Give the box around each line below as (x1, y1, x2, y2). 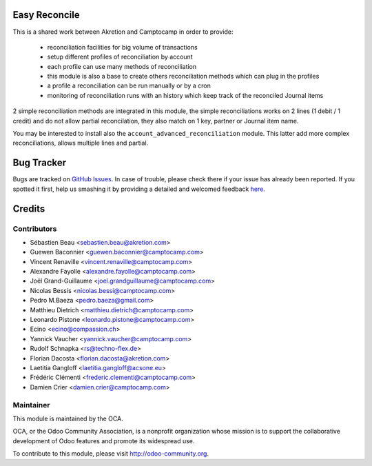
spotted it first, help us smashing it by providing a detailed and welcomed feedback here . (12, 185, 265, 193)
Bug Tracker (12, 157, 67, 169)
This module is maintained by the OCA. (12, 414, 123, 423)
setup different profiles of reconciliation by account (47, 52, 193, 61)
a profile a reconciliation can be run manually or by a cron (47, 81, 211, 90)
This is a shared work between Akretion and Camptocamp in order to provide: (12, 28, 234, 36)
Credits (12, 203, 45, 214)
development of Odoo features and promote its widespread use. (12, 436, 195, 445)
